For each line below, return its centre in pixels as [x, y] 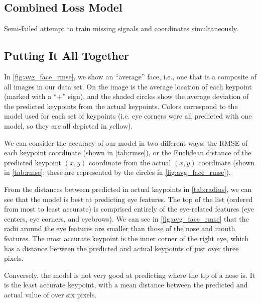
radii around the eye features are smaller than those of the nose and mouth [120, 228]
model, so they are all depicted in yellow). [69, 125]
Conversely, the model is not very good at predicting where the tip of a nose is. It [130, 275]
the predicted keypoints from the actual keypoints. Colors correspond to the [121, 106]
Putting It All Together [67, 56]
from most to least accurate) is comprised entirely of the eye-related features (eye [129, 209]
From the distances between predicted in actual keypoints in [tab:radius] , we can [128, 189]
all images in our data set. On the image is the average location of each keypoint [128, 86]
